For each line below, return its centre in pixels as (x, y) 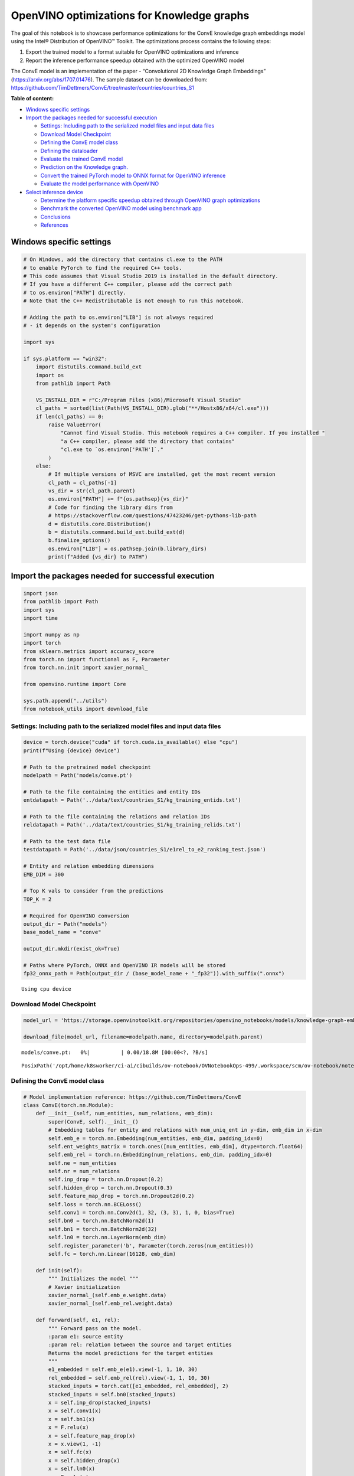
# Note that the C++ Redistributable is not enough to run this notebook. (134, 301)
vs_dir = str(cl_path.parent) (92, 491)
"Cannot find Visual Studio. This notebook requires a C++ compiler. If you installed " (193, 433)
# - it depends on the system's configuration (92, 326)
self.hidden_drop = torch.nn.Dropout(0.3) (111, 1188)
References (54, 225)
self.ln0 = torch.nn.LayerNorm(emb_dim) (107, 1237)
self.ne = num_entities (83, 1163)
